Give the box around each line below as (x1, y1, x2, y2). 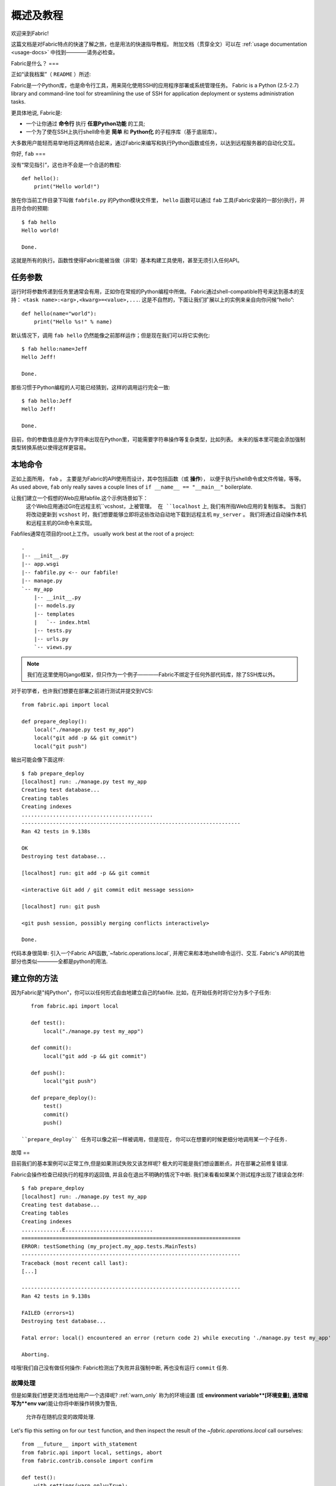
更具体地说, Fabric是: (11, 109, 62, 116)
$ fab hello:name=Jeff (21, 345, 88, 352)
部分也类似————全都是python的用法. (11, 958, 108, 965)
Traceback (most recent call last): (21, 1260, 128, 1266)
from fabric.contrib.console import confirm (21, 1457, 154, 1464)
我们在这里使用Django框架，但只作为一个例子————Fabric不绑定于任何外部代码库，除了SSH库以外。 (27, 671, 278, 678)
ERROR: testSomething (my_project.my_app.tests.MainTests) (21, 1243, 197, 1249)
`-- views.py (33, 644, 72, 651)
